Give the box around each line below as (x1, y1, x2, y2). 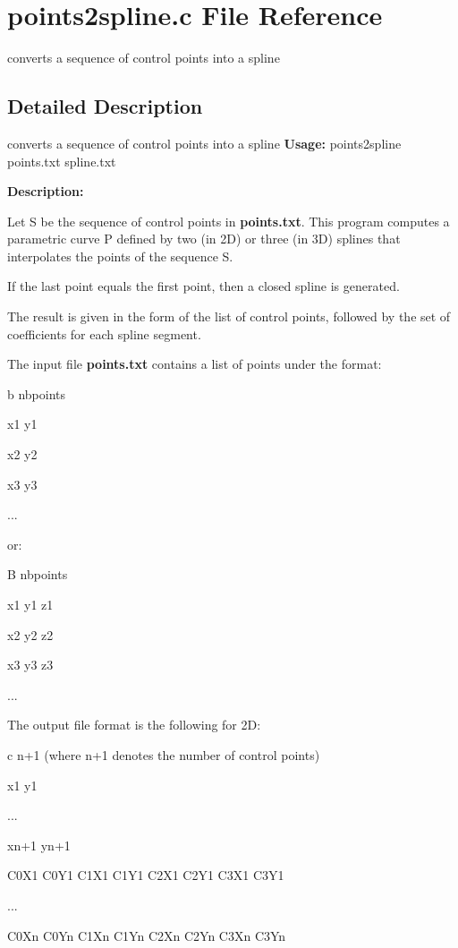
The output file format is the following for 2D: (7, 715, 261, 734)
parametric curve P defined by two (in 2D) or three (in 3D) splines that (7, 229, 401, 248)
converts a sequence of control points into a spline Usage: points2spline (7, 133, 402, 152)
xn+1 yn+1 (7, 835, 71, 854)
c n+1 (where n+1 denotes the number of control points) (7, 745, 320, 764)
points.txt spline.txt (7, 151, 116, 170)
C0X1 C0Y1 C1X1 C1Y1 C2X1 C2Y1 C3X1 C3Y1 (7, 866, 284, 884)
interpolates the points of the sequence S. (7, 246, 233, 265)
